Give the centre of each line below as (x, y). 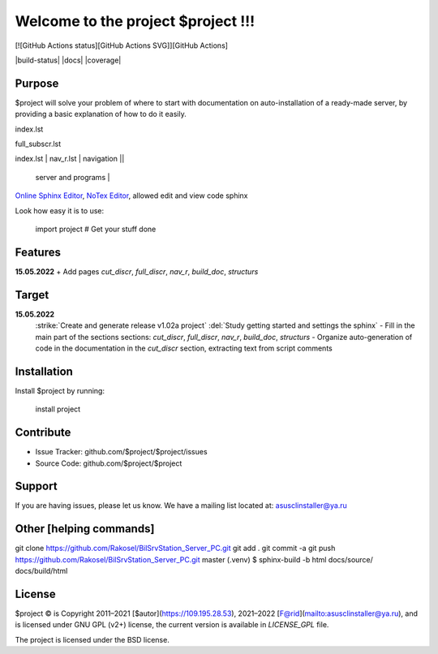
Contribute (43, 433)
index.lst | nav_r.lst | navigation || (70, 159)
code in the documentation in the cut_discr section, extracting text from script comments (184, 348)
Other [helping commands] (85, 529)
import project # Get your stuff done (96, 229)
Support (36, 486)
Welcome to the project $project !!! (135, 21)
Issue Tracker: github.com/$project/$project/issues (121, 452)
